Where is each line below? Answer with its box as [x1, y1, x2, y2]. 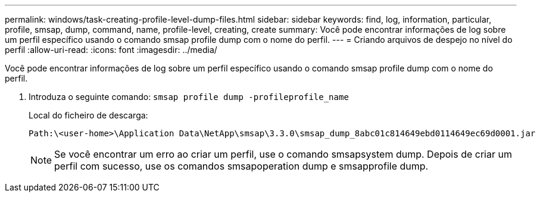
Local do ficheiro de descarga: [29, 110, 148, 120]
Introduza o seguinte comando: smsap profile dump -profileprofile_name [29, 92, 349, 102]
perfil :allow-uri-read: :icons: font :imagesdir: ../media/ [5, 45, 217, 55]
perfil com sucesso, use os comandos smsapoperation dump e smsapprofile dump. [54, 160, 429, 172]
